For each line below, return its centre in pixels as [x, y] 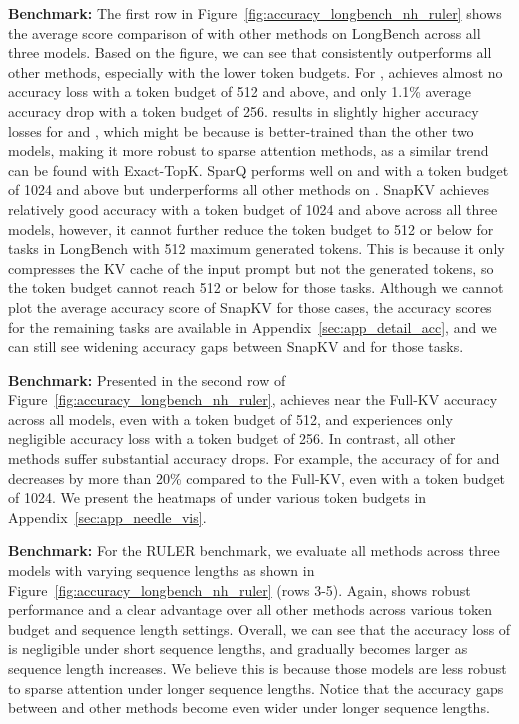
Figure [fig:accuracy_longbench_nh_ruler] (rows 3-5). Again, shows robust [239, 589]
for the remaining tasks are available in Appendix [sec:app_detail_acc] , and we [252, 326]
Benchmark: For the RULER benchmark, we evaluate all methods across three [254, 550]
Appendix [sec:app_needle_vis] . [107, 516]
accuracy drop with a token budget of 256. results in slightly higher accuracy [243, 110]
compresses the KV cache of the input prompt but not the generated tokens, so [251, 267]
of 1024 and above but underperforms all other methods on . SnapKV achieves [249, 189]
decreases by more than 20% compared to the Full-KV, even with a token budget [257, 477]
